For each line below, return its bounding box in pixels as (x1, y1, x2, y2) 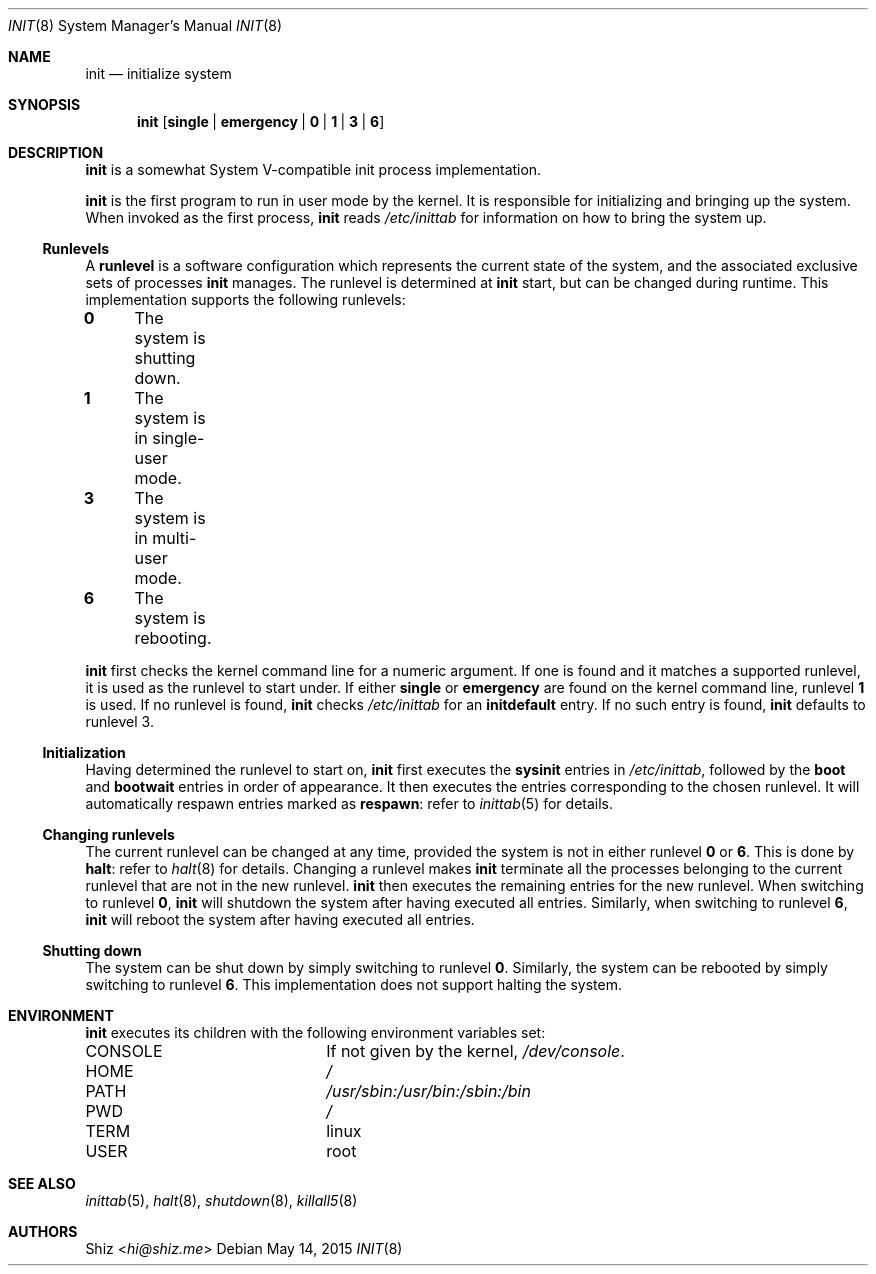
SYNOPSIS (8, 96, 81, 113)
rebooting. (134, 628, 212, 648)
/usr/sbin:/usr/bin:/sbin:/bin (326, 1081, 531, 1101)
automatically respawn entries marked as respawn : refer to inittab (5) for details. (85, 795, 614, 812)
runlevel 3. (85, 713, 154, 730)
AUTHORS (8, 1223, 78, 1240)
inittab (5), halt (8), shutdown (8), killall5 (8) (85, 1192, 358, 1209)
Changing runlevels (42, 826, 175, 843)
